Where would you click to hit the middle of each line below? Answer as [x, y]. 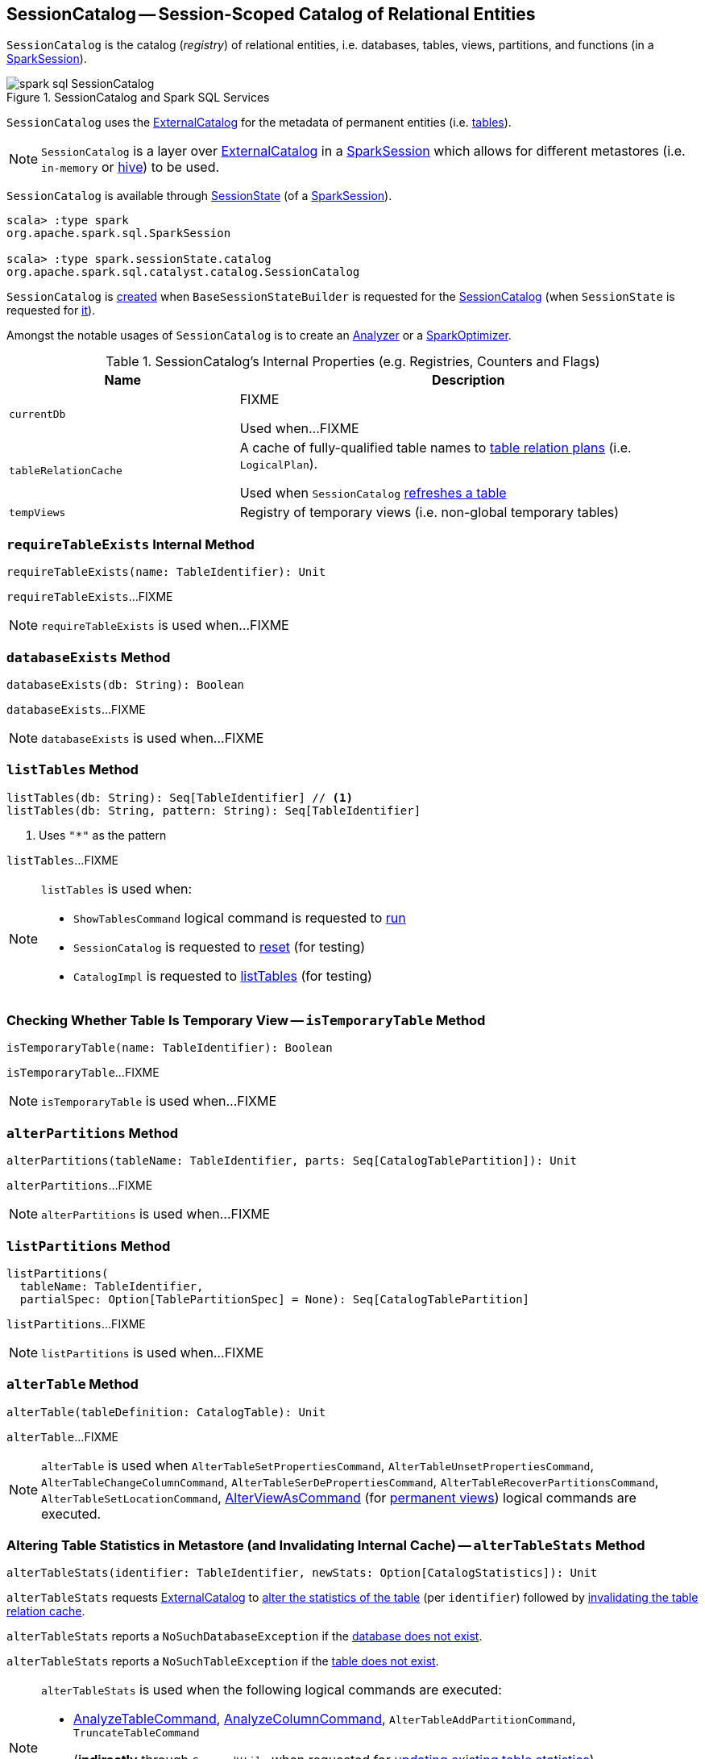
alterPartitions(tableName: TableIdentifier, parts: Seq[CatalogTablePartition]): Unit [292, 1161]
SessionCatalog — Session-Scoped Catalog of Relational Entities [271, 14]
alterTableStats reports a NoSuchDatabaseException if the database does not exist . [245, 1636]
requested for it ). [51, 311]
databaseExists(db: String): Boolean [126, 684]
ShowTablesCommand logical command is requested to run [240, 917]
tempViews [37, 512]
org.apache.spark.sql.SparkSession [119, 233]
